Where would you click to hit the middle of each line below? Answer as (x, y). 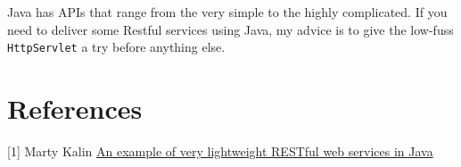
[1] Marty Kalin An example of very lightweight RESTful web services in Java (220, 150)
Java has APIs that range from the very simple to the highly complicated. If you (227, 12)
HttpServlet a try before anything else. (116, 47)
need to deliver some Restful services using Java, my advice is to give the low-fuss (230, 29)
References (75, 109)
